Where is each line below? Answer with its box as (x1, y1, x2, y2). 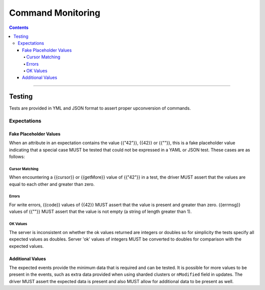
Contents (9, 25, 29, 30)
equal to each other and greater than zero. (9, 181, 95, 187)
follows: (9, 154, 25, 159)
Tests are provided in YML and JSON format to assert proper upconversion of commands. (9, 105, 191, 111)
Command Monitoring (9, 7, 101, 18)
